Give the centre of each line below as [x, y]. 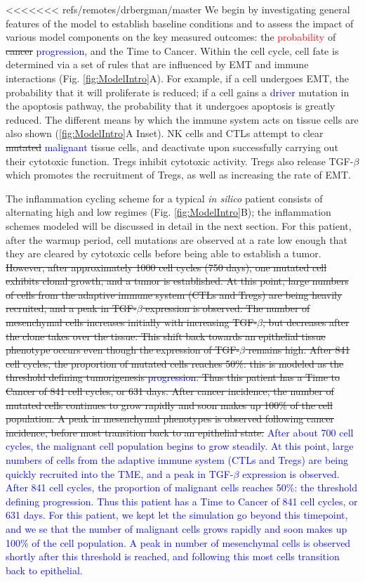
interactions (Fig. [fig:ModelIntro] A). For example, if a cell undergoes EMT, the [177, 78]
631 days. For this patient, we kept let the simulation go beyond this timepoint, [177, 515]
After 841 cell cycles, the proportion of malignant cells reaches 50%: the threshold [181, 487]
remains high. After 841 [299, 350]
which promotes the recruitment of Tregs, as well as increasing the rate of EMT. [178, 175]
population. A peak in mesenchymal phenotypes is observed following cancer [170, 419]
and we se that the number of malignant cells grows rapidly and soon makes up [177, 528]
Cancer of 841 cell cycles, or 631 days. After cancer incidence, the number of [170, 391]
